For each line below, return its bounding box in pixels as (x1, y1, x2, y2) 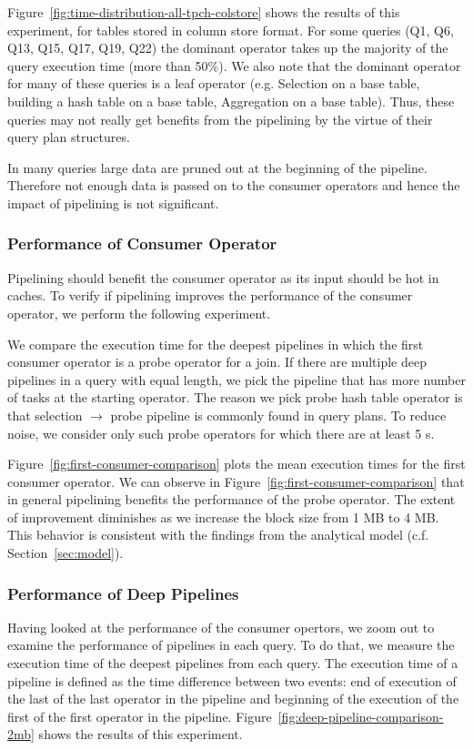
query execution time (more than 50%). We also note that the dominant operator (7, 56, 461, 75)
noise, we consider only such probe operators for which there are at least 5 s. (7, 423, 435, 442)
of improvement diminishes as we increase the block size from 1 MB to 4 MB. (7, 507, 439, 526)
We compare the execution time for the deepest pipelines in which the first (7, 334, 424, 353)
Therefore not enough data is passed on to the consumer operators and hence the (7, 176, 460, 195)
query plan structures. (7, 127, 130, 147)
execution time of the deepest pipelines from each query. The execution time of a (7, 654, 458, 673)
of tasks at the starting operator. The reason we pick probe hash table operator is (7, 388, 463, 407)
